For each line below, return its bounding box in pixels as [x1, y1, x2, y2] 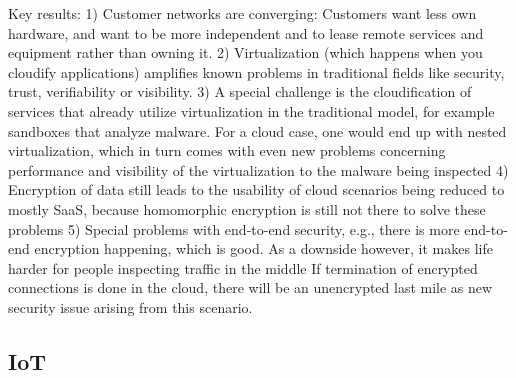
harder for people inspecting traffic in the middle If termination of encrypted [8, 257, 478, 278]
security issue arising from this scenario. [8, 296, 253, 317]
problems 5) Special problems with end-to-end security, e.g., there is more [8, 218, 460, 239]
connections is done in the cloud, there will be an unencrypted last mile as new [8, 277, 493, 298]
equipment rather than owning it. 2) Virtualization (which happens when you [8, 42, 483, 63]
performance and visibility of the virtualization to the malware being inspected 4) [8, 159, 509, 180]
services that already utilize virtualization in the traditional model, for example [8, 100, 495, 121]
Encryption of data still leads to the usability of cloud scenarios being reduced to [8, 179, 505, 200]
